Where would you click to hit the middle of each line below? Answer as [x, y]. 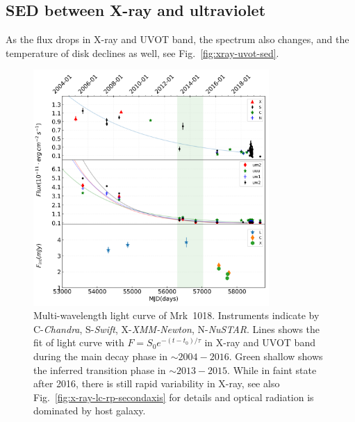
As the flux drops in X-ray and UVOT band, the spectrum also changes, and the [177, 39]
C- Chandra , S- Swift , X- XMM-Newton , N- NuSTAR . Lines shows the [177, 328]
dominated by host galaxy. [90, 411]
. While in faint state [272, 370]
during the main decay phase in [101, 356]
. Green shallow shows [276, 356]
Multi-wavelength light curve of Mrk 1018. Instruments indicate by [176, 315]
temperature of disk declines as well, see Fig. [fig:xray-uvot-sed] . [142, 52]
